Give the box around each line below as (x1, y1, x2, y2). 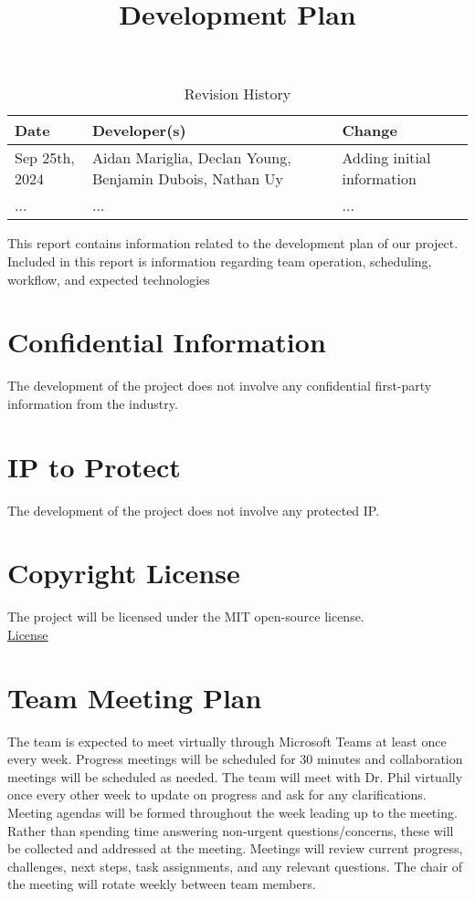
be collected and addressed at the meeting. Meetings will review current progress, (7, 839, 463, 858)
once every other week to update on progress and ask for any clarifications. (7, 785, 427, 804)
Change (342, 120, 397, 141)
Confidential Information (7, 323, 326, 361)
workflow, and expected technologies (7, 269, 210, 288)
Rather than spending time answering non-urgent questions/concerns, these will (7, 821, 454, 840)
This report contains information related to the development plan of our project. (7, 234, 459, 253)
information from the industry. (7, 393, 178, 413)
